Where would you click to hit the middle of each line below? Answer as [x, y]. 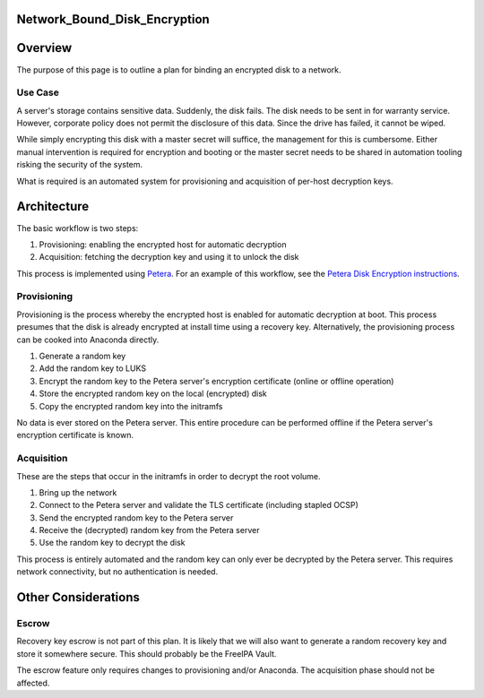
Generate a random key [82, 356]
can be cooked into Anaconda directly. [88, 340]
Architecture [53, 207]
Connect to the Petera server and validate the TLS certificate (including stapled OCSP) [199, 505]
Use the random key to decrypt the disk [112, 543]
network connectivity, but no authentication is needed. [117, 572]
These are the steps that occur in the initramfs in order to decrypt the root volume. [169, 476]
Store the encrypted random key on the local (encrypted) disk [153, 393]
